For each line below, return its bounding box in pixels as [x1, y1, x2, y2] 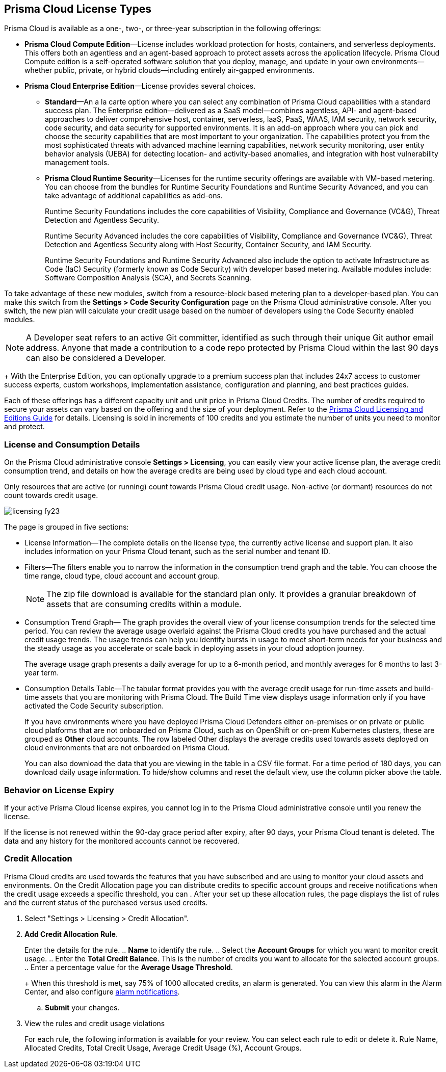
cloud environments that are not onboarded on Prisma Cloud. [24, 743, 230, 752]
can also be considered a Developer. [26, 353, 166, 363]
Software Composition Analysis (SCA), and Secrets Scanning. [45, 273, 252, 282]
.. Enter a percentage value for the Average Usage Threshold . [24, 962, 233, 972]
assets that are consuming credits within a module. [46, 599, 242, 610]
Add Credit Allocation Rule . [24, 929, 118, 938]
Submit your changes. [45, 1003, 120, 1012]
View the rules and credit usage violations [24, 1018, 165, 1028]
